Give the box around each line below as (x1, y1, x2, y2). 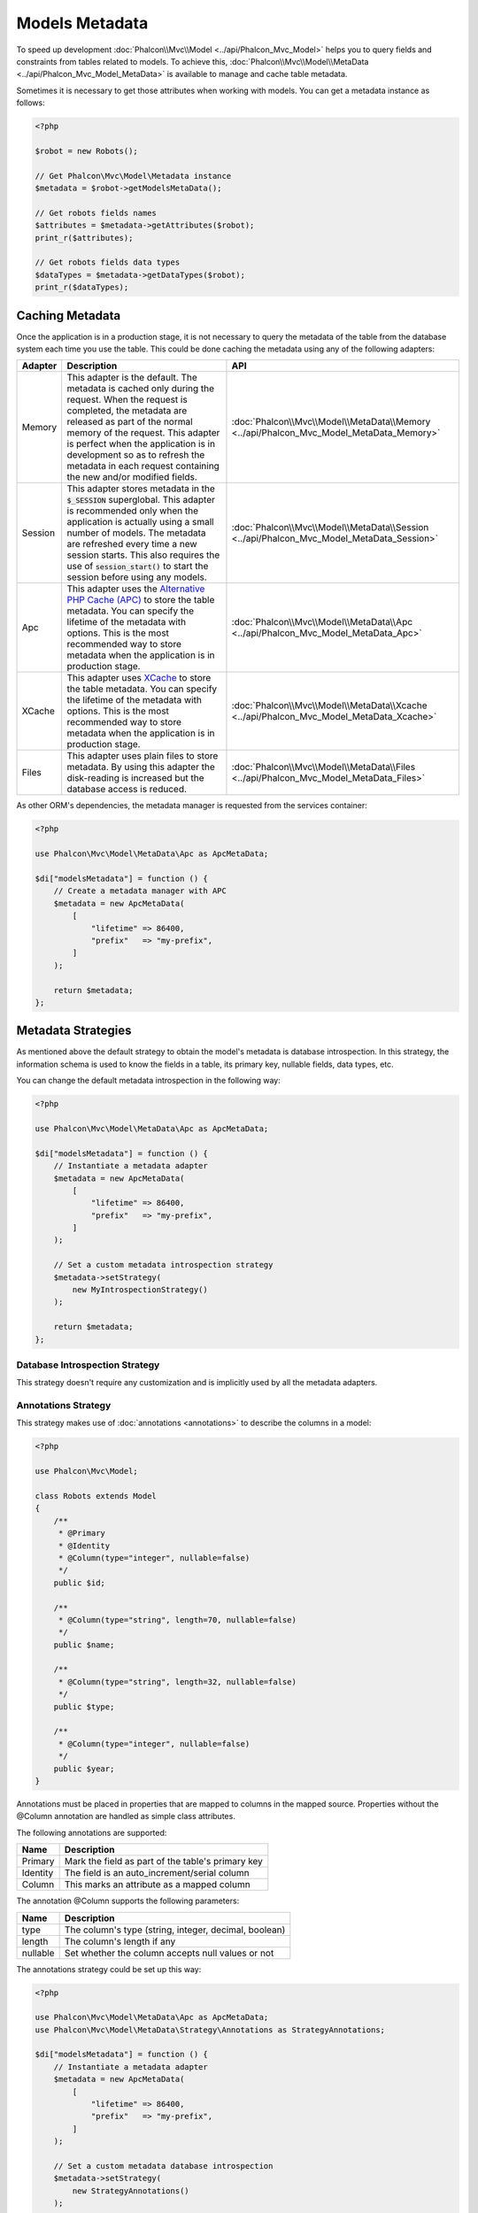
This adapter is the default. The (66, 372, 198, 384)
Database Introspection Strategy (16, 1359, 160, 1371)
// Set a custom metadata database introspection (53, 2161, 274, 2171)
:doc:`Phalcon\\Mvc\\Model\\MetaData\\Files (231, 761, 416, 774)
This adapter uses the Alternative (66, 582, 205, 595)
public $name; (53, 1639, 115, 1650)
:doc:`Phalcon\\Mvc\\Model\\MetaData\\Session (231, 521, 429, 534)
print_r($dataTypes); (35, 282, 129, 292)
